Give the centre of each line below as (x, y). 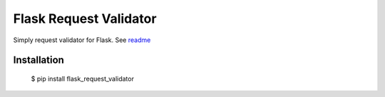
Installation (38, 60)
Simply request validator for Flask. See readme (82, 40)
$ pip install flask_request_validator (83, 78)
